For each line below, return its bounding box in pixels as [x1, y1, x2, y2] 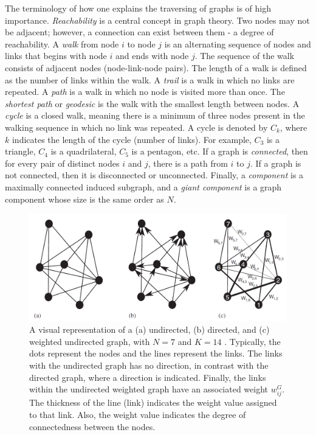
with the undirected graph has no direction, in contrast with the [29, 359, 269, 372]
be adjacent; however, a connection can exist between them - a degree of [5, 26, 274, 38]
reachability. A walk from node [5, 37, 119, 50]
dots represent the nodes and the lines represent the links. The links [29, 347, 283, 360]
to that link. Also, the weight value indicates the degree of [29, 408, 246, 420]
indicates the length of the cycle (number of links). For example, [12, 133, 252, 145]
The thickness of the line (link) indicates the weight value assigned [29, 396, 277, 409]
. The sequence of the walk [194, 49, 295, 62]
